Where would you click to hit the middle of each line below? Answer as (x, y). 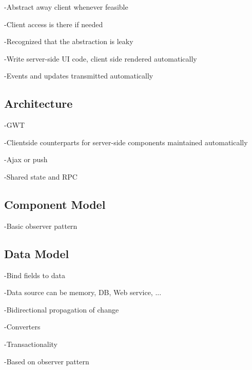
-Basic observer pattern (41, 226)
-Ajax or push (26, 159)
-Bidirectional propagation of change (62, 309)
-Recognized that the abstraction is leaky (69, 41)
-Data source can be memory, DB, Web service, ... (83, 292)
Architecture (38, 103)
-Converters (22, 327)
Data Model (37, 253)
